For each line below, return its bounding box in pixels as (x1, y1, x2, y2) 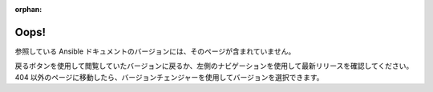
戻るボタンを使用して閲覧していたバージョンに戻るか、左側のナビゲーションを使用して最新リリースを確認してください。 (14, 61, 414, 71)
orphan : (14, 5, 42, 14)
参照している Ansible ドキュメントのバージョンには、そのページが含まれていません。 (14, 46, 296, 56)
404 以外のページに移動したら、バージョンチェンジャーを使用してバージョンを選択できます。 (14, 72, 324, 82)
